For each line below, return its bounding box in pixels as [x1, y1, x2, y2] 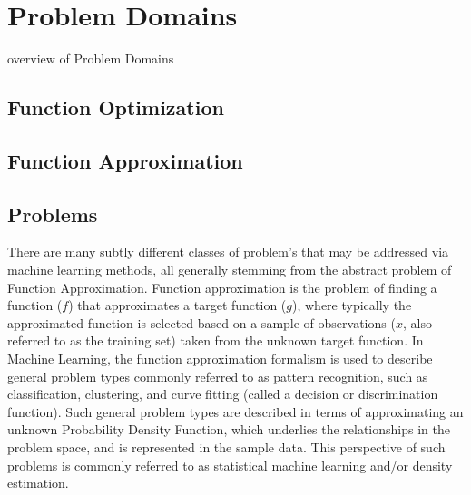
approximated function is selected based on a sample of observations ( [7, 313, 396, 332]
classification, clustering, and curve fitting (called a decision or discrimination [7, 384, 438, 403]
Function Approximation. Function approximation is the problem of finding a [7, 277, 437, 296]
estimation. [7, 473, 69, 492]
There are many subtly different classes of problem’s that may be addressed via [7, 242, 449, 261]
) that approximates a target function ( [68, 296, 287, 315]
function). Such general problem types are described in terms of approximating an [7, 402, 464, 421]
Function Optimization [7, 93, 224, 121]
